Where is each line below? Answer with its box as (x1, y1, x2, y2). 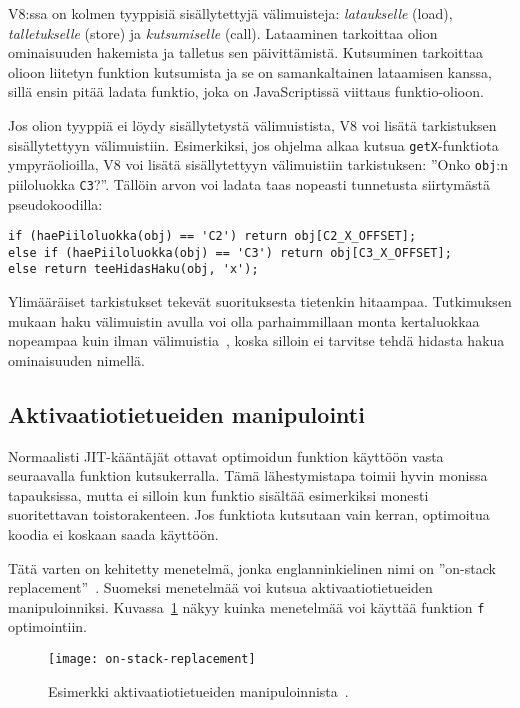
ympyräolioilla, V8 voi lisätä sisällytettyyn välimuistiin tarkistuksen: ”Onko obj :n (8, 154, 509, 175)
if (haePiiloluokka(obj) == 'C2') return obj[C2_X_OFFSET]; (8, 229, 417, 244)
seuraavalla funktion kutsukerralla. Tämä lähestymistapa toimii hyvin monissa (8, 465, 488, 486)
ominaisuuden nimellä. (8, 349, 145, 370)
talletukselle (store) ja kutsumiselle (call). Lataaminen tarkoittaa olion (8, 22, 438, 43)
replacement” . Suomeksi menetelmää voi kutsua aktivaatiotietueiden (8, 577, 433, 598)
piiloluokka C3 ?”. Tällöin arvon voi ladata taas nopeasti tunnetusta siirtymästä (8, 173, 490, 194)
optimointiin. (8, 616, 87, 637)
